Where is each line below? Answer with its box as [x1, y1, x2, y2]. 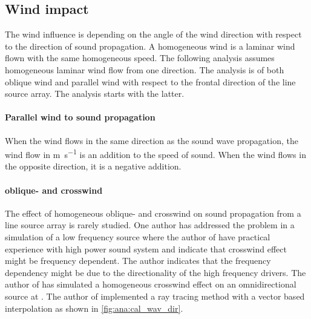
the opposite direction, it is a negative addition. [5, 160, 182, 173]
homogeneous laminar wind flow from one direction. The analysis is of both [5, 63, 284, 76]
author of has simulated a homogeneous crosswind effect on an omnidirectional [5, 278, 296, 291]
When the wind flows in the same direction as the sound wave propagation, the [5, 134, 298, 146]
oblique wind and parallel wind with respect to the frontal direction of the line [5, 75, 296, 88]
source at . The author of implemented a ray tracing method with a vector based [5, 289, 305, 302]
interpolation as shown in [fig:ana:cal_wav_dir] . [5, 301, 183, 314]
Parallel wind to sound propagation [5, 111, 155, 123]
